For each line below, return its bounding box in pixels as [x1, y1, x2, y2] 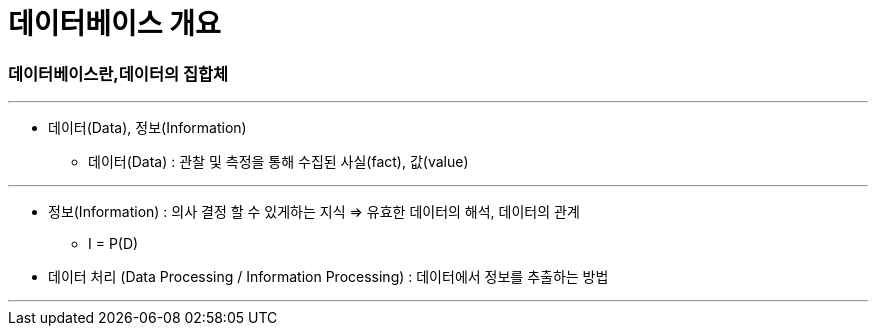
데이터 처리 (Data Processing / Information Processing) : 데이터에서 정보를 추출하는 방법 [48, 268, 609, 286]
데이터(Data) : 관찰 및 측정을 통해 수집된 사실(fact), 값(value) [88, 153, 469, 171]
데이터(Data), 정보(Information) [48, 119, 247, 137]
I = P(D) [88, 235, 139, 253]
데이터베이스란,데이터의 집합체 [8, 63, 229, 84]
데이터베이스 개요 [8, 7, 221, 41]
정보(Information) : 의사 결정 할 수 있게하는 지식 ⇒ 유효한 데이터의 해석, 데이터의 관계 [48, 203, 580, 221]
